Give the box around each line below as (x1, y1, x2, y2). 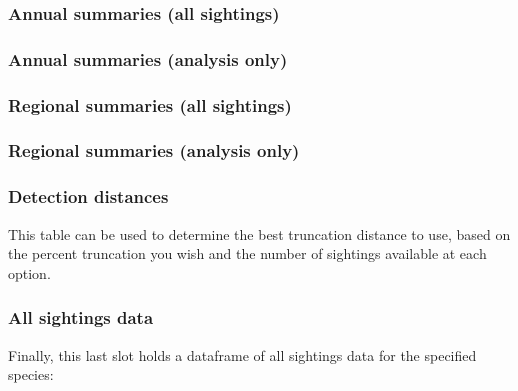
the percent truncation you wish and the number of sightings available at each (8, 243, 487, 264)
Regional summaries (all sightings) (8, 92, 292, 117)
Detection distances (8, 184, 169, 209)
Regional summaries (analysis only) (8, 138, 300, 163)
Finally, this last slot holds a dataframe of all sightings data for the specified (8, 344, 477, 365)
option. (8, 262, 51, 283)
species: (8, 364, 54, 385)
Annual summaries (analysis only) (8, 46, 288, 71)
